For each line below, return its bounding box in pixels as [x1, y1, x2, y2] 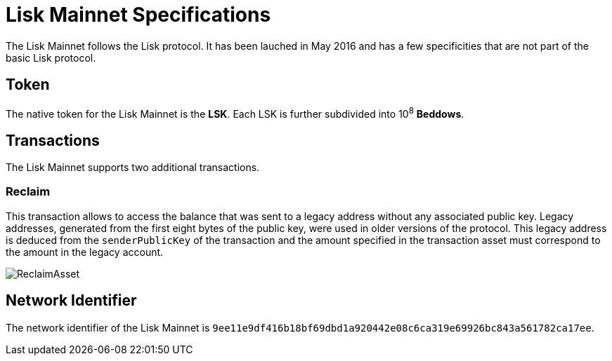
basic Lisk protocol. [6, 51, 96, 64]
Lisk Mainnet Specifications [6, 3, 271, 27]
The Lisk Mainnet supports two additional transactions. [6, 161, 260, 174]
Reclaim [6, 184, 51, 199]
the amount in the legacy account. [6, 245, 164, 258]
